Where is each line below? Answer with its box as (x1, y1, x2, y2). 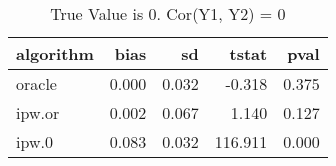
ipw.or (16, 101, 60, 124)
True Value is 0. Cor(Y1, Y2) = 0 (50, 2, 286, 25)
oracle (16, 72, 57, 95)
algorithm (16, 42, 94, 65)
